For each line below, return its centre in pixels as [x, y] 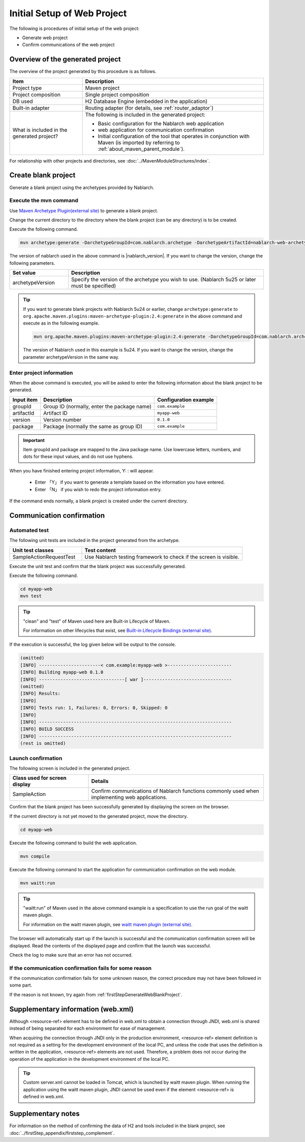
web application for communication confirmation [156, 130]
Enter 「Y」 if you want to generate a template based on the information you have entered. [130, 482]
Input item [25, 400]
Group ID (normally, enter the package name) [98, 406]
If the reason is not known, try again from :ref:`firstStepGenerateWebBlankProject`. [96, 994]
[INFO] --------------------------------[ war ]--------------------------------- [126, 679]
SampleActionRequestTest [44, 557]
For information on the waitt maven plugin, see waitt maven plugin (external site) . [108, 924]
